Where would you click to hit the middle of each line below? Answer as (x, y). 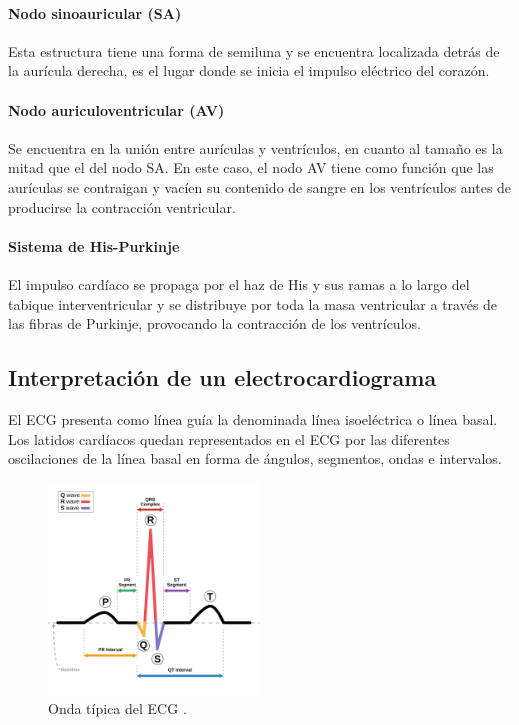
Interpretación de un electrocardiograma (222, 377)
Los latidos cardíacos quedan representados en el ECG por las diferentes (229, 438)
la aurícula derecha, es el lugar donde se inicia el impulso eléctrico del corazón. (249, 70)
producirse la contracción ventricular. (122, 206)
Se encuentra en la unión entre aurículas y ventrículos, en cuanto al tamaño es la (255, 147)
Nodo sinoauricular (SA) (95, 12)
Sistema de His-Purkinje (94, 245)
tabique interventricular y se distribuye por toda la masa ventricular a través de (253, 303)
